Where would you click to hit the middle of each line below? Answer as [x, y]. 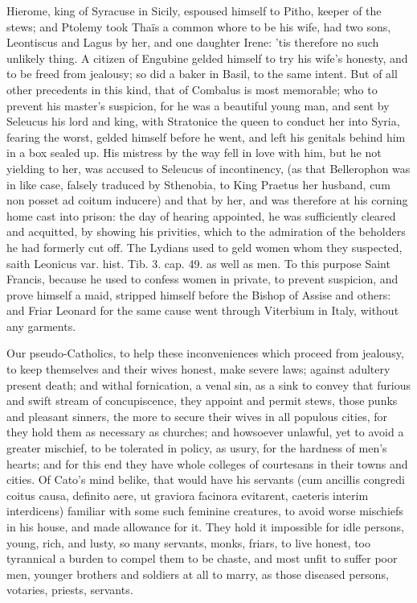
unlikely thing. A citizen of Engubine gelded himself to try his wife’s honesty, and [207, 58]
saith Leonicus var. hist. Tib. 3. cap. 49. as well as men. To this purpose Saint [198, 263]
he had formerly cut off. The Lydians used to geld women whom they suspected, [204, 247]
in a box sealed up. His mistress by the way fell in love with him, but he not [194, 153]
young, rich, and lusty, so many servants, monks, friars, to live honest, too [188, 542]
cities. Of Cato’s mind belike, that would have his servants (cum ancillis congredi [206, 479]
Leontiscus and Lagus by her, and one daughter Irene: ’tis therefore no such [193, 42]
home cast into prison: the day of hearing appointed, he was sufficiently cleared [201, 215]
